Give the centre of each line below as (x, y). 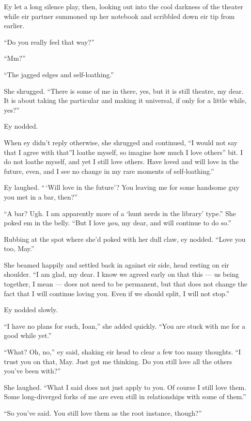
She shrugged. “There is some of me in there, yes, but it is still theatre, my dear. (124, 91)
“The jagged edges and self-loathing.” (59, 74)
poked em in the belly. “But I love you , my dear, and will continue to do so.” (118, 223)
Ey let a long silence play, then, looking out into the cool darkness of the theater (124, 6)
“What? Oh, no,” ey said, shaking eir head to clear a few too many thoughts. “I (123, 352)
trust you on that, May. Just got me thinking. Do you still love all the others (118, 361)
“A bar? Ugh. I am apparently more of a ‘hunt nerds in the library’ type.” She (120, 213)
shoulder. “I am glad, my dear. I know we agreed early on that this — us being (121, 274)
